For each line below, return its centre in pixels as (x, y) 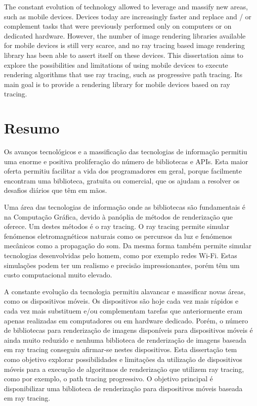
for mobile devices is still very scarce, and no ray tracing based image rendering (125, 45)
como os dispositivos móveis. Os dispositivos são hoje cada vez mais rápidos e (121, 301)
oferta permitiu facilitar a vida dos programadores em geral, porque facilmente (123, 171)
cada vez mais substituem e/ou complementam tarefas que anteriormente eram (123, 310)
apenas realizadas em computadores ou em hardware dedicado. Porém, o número (126, 320)
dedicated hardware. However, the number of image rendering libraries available (125, 35)
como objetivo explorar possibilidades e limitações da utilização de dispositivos (123, 359)
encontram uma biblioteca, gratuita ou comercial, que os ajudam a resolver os (122, 180)
